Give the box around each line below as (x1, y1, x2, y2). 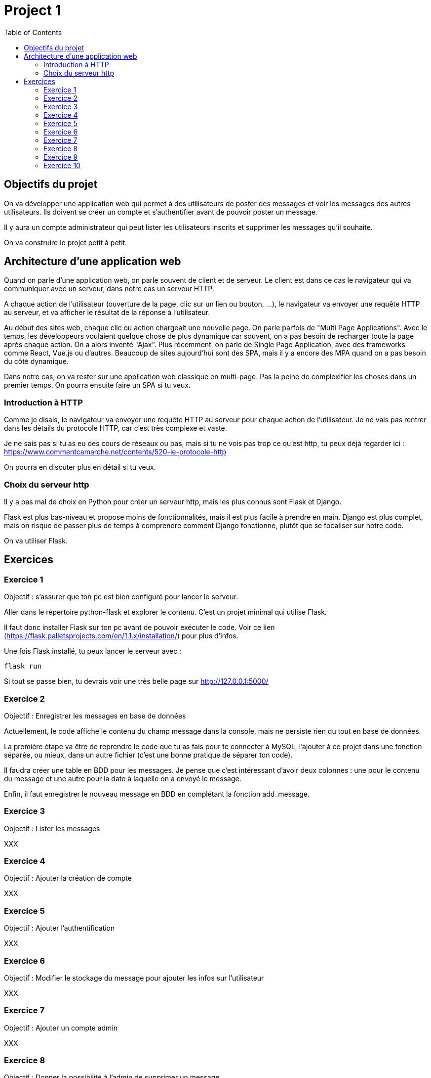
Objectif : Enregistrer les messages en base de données (4, 711, 186, 720)
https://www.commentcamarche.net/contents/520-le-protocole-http (4, 448, 227, 456)
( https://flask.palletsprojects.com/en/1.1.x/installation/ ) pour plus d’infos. (4, 631, 238, 640)
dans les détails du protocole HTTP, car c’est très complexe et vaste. (4, 424, 227, 433)
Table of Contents (4, 28, 62, 37)
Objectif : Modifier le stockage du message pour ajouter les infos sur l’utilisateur (4, 973, 264, 982)
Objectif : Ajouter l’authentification (4, 924, 115, 933)
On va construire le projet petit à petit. (4, 238, 127, 247)
